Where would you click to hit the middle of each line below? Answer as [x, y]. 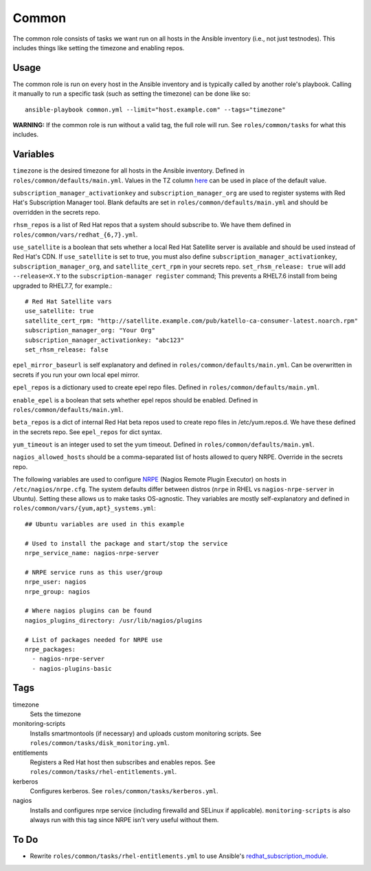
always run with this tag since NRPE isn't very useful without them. [124, 820]
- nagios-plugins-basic [72, 668]
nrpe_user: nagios [56, 582]
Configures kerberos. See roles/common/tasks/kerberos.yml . [124, 791]
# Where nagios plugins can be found [89, 611]
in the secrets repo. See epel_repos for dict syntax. [88, 432]
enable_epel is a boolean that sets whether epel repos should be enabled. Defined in [135, 400]
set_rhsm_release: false [67, 350]
